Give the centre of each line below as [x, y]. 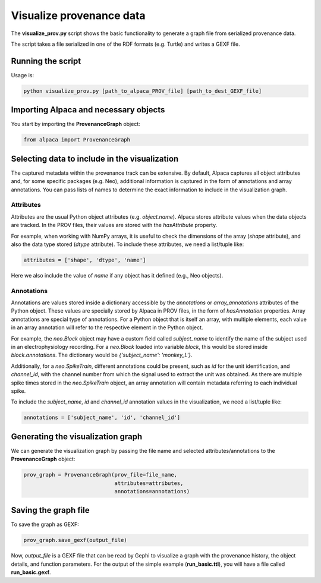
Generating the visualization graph [77, 437]
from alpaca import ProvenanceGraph [77, 140]
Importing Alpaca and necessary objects [88, 110]
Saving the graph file [50, 510]
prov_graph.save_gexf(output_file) [75, 540]
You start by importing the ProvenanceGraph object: [76, 124]
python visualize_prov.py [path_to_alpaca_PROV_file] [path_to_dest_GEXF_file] [143, 91]
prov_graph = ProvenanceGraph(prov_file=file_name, [100, 475]
